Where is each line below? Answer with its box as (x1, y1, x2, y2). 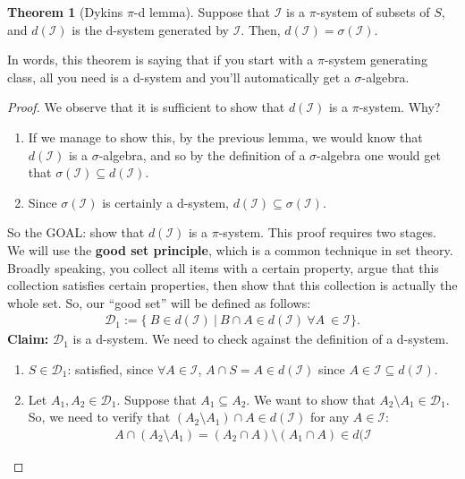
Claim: (7, 329, 49, 348)
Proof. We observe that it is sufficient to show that (7, 98, 285, 116)
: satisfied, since (67, 359, 154, 378)
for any (309, 407, 350, 426)
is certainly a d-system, (102, 192, 229, 211)
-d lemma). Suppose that (133, 3, 270, 21)
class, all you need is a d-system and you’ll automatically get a (7, 67, 351, 86)
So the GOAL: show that (7, 223, 145, 242)
